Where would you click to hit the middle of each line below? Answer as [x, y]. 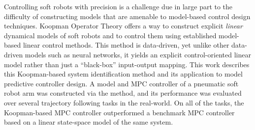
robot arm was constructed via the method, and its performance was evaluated [123, 93]
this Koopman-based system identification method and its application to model [123, 74]
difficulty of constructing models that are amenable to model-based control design [127, 16]
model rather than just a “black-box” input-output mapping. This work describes [127, 64]
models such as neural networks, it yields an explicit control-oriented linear [138, 54]
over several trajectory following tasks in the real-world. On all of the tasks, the [124, 102]
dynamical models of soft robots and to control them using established [110, 35]
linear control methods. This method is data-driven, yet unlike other [126, 45]
